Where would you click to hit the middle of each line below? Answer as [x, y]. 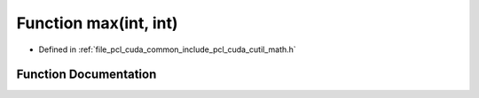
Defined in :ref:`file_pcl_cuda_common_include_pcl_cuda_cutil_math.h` [167, 49]
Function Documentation [86, 75]
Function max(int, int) [97, 23]
